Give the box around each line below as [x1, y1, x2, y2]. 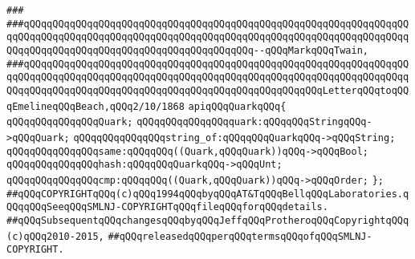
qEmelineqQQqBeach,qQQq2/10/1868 [6, 100, 185, 112]
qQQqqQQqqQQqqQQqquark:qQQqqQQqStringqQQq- [136, 116, 372, 128]
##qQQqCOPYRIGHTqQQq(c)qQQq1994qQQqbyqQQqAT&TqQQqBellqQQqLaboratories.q [6, 188, 409, 200]
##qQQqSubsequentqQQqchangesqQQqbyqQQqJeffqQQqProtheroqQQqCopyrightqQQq [6, 214, 409, 226]
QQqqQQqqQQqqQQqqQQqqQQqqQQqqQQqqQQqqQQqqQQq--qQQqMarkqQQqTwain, [6, 44, 369, 56]
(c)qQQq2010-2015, [6, 230, 104, 242]
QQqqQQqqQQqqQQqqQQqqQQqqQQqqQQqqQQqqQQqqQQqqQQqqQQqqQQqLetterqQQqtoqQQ [6, 84, 409, 96]
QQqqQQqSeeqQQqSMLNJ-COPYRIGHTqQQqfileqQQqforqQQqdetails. [6, 201, 328, 213]
